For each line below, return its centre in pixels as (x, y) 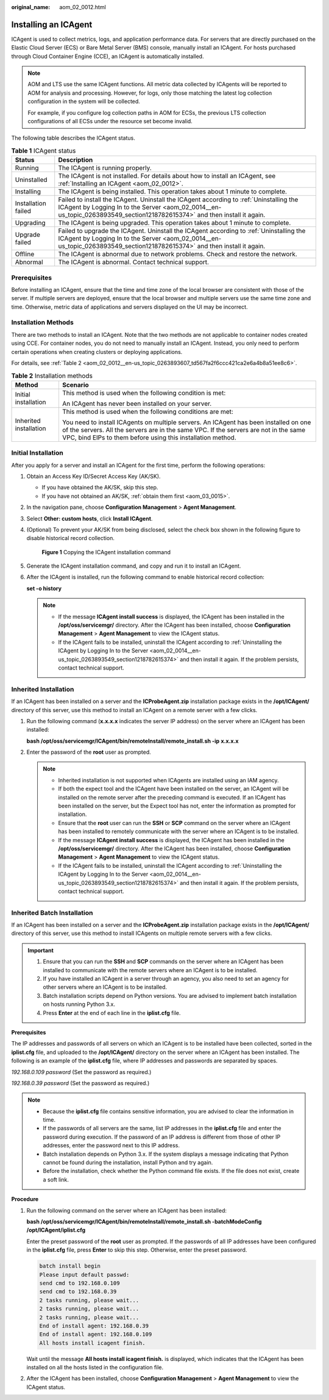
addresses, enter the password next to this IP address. (111, 1146)
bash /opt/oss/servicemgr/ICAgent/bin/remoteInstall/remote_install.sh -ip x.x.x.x (133, 741)
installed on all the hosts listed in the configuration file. (95, 1368)
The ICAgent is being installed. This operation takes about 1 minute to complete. (173, 192)
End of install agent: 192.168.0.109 (96, 1334)
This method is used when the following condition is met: (144, 392)
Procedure (25, 1199)
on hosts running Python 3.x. (79, 1005)
